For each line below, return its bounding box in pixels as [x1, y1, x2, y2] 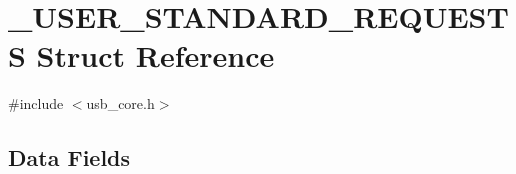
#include [8, 93, 64, 114]
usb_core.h [86, 93, 155, 114]
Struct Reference [36, 35, 275, 76]
